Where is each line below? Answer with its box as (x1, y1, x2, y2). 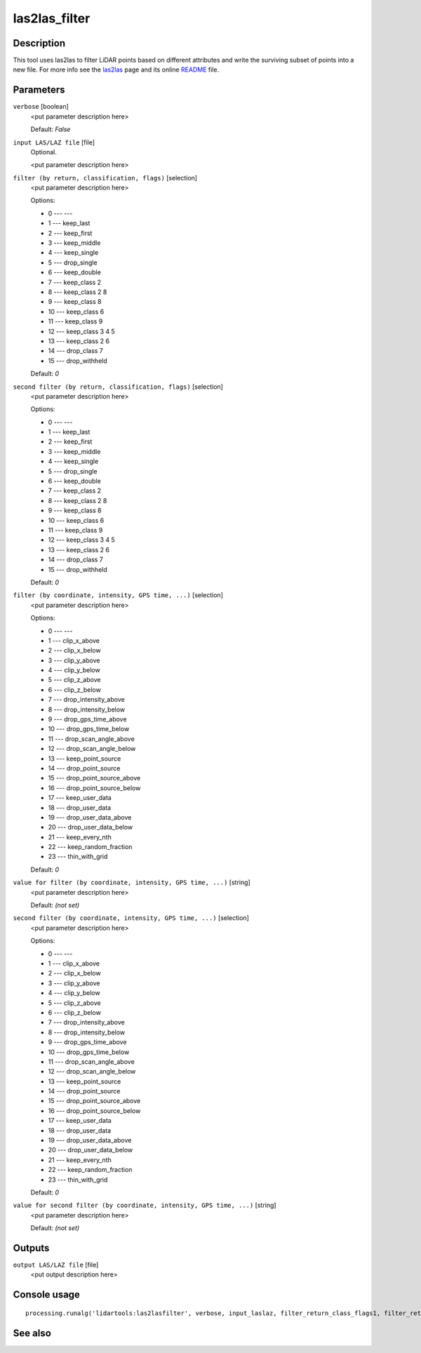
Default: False (30, 125, 71, 133)
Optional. (30, 147, 58, 156)
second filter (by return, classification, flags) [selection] (13, 382, 224, 391)
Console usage (13, 1288, 81, 1301)
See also (13, 1327, 52, 1339)
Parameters (13, 84, 65, 96)
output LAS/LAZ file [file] (13, 1260, 99, 1269)
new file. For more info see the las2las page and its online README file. (13, 65, 220, 74)
